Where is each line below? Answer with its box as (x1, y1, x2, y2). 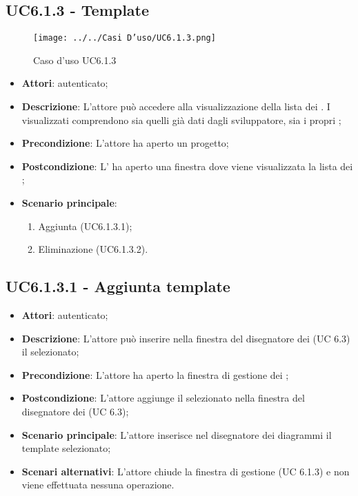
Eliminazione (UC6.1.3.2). (38, 242, 148, 256)
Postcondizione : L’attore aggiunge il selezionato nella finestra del (21, 391, 305, 405)
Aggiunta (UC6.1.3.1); (38, 218, 132, 233)
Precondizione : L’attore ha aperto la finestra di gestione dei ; (21, 367, 289, 382)
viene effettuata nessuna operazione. (21, 477, 175, 492)
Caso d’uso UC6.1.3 (33, 52, 117, 67)
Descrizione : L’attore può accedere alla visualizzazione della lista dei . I (21, 99, 330, 114)
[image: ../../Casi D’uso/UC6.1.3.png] (33, 33, 216, 43)
